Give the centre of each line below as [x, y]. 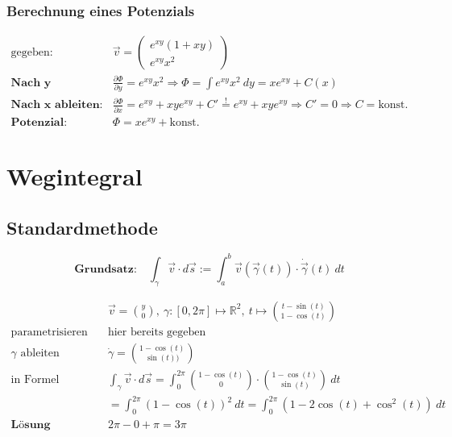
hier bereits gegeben [157, 332]
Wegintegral [75, 175]
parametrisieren [49, 332]
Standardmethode [82, 227]
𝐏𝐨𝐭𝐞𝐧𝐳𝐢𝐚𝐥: [39, 122]
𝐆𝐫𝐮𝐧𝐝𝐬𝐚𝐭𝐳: [106, 269]
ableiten [40, 353]
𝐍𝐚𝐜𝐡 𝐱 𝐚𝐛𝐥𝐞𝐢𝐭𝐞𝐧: [57, 105]
